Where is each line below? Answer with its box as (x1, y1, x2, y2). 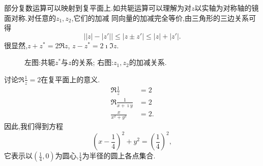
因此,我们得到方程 (4, 121, 63, 131)
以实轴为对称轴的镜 (194, 3, 259, 13)
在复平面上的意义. (41, 74, 100, 84)
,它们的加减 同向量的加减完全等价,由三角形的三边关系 (71, 12, 249, 23)
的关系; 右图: (71, 57, 114, 68)
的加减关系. (129, 57, 167, 68)
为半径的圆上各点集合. (82, 150, 156, 161)
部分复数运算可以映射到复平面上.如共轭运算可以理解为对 (4, 3, 191, 13)
